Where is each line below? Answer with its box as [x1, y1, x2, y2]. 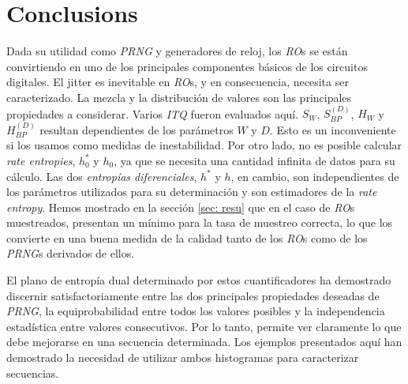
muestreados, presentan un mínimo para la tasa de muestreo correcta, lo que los [6, 214, 393, 231]
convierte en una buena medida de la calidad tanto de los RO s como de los [6, 229, 368, 246]
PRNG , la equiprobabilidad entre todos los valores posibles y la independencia [6, 303, 385, 319]
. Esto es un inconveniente [269, 121, 396, 137]
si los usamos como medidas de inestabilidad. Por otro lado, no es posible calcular [6, 137, 402, 153]
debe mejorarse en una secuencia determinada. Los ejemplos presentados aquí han [6, 333, 402, 350]
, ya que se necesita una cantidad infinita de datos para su [114, 152, 395, 168]
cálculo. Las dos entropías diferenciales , [6, 168, 197, 184]
